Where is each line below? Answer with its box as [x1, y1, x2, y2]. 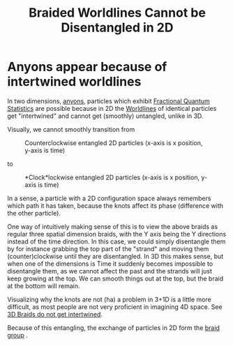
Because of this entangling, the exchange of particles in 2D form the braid [7, 323, 220, 332]
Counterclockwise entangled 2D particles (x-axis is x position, [24, 138, 203, 147]
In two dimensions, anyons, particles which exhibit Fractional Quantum [7, 96, 211, 105]
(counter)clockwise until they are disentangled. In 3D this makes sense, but [7, 252, 224, 260]
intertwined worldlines [7, 74, 142, 90]
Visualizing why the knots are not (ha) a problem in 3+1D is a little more [7, 295, 211, 303]
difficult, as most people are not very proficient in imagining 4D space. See [7, 302, 223, 311]
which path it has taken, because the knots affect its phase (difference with [7, 201, 224, 210]
